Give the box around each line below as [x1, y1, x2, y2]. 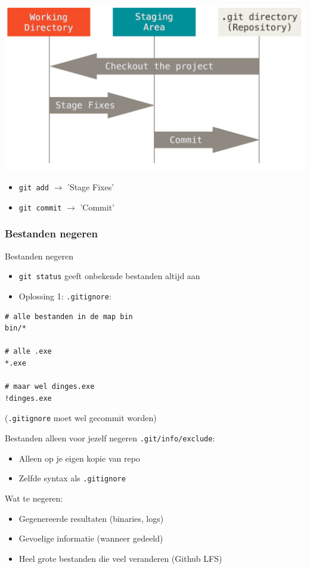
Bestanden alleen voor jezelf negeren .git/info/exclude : [5, 432, 215, 444]
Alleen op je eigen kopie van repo [18, 452, 140, 464]
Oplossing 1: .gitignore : [18, 289, 111, 302]
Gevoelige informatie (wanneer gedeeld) [18, 532, 163, 545]
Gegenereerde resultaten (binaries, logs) [18, 512, 164, 524]
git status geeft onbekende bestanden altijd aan [18, 270, 200, 282]
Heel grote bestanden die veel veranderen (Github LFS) [18, 552, 222, 564]
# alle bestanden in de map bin [5, 312, 133, 321]
